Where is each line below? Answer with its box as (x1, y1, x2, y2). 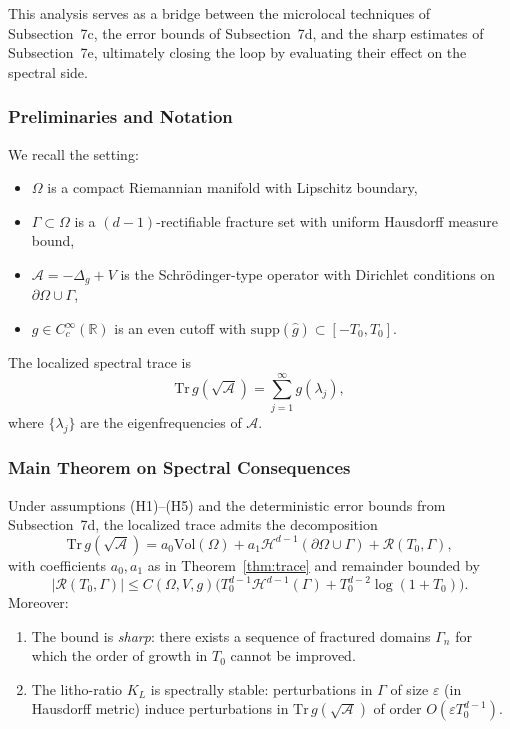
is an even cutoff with (114, 318, 247, 339)
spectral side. (8, 61, 88, 82)
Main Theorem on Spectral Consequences (8, 455, 351, 480)
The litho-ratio (31, 678, 123, 699)
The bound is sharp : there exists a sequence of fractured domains (31, 625, 431, 646)
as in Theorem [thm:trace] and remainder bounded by (147, 554, 480, 575)
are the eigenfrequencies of (80, 411, 242, 432)
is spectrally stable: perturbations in (150, 678, 373, 699)
